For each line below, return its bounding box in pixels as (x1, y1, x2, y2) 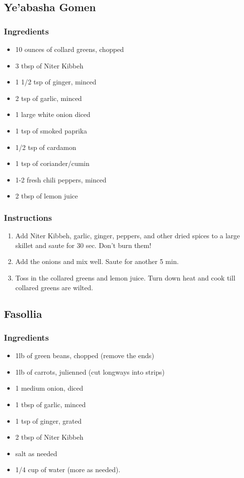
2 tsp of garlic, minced (15, 93, 82, 103)
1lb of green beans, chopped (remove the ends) (15, 350, 155, 361)
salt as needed (15, 448, 57, 458)
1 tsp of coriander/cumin (15, 158, 90, 168)
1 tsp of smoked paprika (15, 125, 87, 135)
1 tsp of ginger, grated (15, 415, 82, 426)
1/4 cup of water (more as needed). (15, 464, 121, 475)
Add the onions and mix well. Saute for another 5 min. (15, 256, 179, 266)
